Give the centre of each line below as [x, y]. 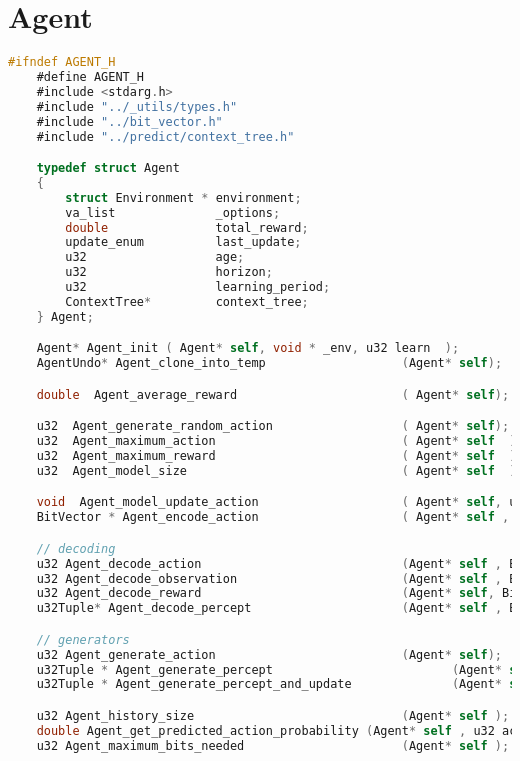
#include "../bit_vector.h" [129, 121]
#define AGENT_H [90, 77]
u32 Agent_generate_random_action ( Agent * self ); [273, 426]
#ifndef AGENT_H [62, 62]
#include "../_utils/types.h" [137, 106]
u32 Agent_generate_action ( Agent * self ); [269, 654]
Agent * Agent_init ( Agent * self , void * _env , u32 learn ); [248, 348]
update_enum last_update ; [183, 242]
